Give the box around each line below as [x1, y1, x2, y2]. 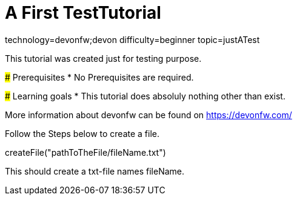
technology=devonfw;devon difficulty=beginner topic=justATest [5, 34, 260, 45]
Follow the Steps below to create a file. [5, 128, 160, 139]
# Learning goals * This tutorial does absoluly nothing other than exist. [5, 90, 285, 101]
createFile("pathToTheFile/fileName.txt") [5, 147, 166, 158]
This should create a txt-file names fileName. [5, 165, 184, 176]
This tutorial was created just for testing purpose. [5, 53, 202, 64]
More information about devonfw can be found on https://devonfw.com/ [5, 109, 292, 120]
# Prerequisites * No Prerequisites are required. [5, 72, 194, 82]
